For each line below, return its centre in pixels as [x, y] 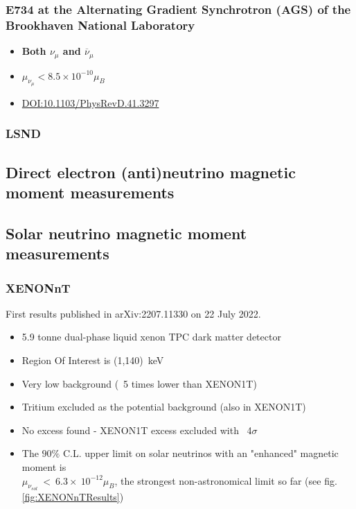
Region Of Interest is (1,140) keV [93, 360]
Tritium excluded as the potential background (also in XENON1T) [164, 407]
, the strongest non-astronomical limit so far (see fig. [226, 480]
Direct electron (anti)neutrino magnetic [151, 172]
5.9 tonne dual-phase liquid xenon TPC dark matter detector [151, 337]
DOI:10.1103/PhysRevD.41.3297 [90, 102]
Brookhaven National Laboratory [100, 25]
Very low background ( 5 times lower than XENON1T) [139, 383]
